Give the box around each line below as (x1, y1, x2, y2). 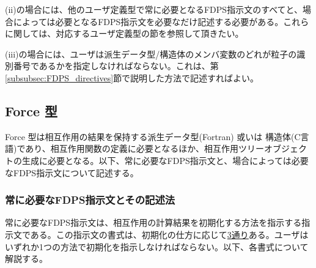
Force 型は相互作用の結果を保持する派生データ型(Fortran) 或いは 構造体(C (5, 130, 301, 143)
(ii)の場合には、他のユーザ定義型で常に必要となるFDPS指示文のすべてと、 (5, 3, 303, 15)
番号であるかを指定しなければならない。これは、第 (13, 59, 219, 72)
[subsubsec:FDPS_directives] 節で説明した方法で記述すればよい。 (5, 71, 259, 84)
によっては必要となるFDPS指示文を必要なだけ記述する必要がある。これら (13, 15, 309, 28)
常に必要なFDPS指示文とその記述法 (5, 192, 175, 207)
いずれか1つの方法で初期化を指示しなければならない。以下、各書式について (5, 240, 309, 253)
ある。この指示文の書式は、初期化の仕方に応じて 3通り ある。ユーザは (30, 228, 309, 240)
